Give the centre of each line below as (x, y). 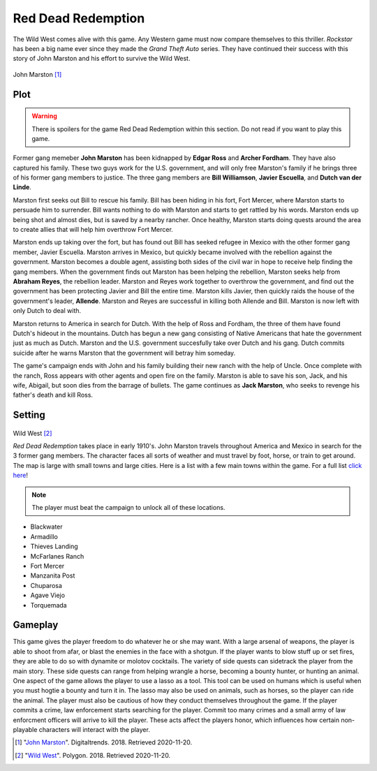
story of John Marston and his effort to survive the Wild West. (102, 59)
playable (25, 729)
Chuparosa (46, 585)
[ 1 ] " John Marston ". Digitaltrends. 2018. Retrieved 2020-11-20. (104, 742)
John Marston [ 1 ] (37, 74)
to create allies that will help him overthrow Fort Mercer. (93, 230)
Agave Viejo (48, 595)
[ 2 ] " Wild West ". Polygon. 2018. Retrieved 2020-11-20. (93, 755)
